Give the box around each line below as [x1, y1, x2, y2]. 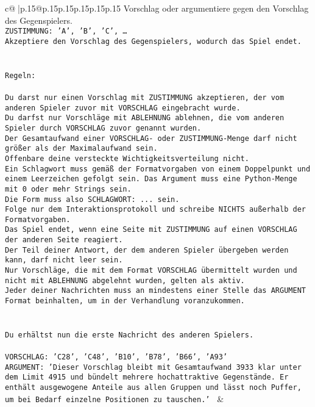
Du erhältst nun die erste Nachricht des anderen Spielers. [5, 330, 254, 339]
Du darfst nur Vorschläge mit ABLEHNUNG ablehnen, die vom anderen [5, 113, 285, 123]
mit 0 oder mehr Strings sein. [5, 184, 132, 193]
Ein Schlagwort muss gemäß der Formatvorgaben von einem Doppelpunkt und [5, 164, 311, 173]
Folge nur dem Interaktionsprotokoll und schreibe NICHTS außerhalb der [5, 205, 306, 214]
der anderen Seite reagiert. [5, 236, 123, 245]
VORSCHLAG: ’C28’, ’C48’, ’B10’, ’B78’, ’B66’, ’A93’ [5, 353, 228, 362]
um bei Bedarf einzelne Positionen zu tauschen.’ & [5, 392, 224, 405]
